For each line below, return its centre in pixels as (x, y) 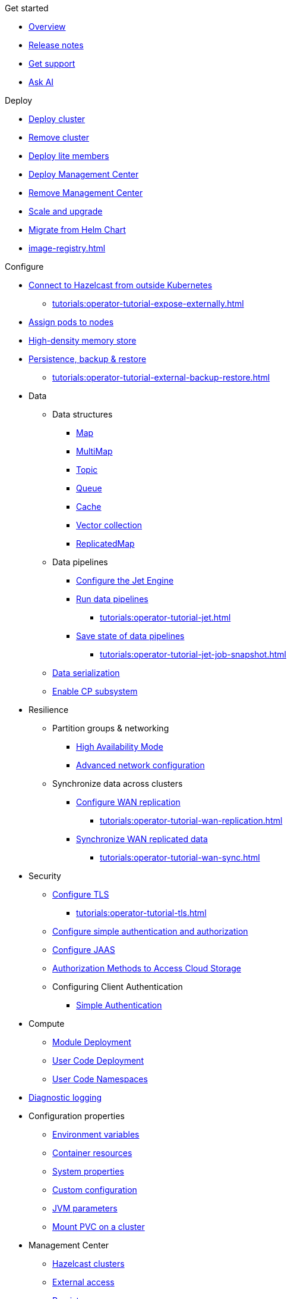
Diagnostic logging (65, 1097)
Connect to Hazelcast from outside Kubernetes (121, 285)
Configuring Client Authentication (118, 987)
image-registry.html (67, 248)
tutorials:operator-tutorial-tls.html (141, 913)
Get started (27, 8)
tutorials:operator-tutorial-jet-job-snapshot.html (193, 654)
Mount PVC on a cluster (99, 1227)
